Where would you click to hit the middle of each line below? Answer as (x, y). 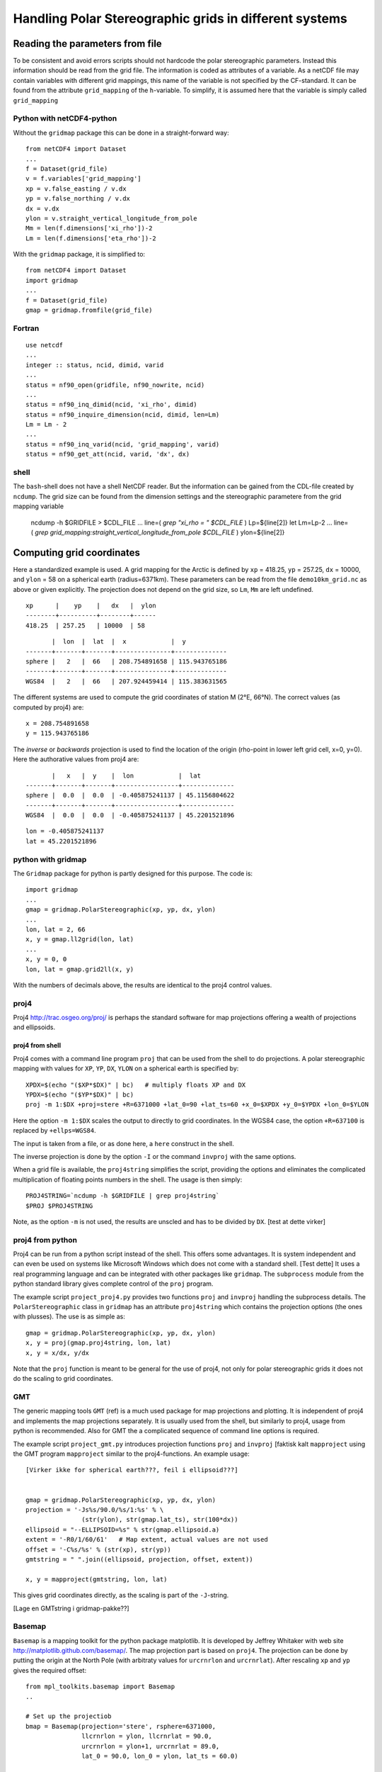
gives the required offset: (50, 1670)
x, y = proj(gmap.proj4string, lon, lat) (98, 1343)
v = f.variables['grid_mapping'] (83, 179)
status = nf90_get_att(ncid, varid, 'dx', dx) (108, 454)
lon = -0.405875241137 (65, 831)
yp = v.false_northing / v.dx (78, 199)
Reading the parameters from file (87, 44)
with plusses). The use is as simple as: (69, 1317)
